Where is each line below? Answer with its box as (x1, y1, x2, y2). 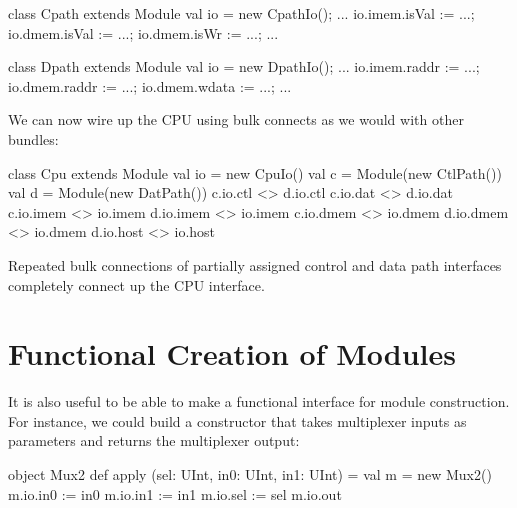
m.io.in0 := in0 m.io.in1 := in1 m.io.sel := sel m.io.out (8, 483, 342, 504)
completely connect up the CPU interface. (8, 274, 265, 295)
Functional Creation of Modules (8, 333, 456, 374)
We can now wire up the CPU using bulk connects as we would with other (8, 109, 464, 130)
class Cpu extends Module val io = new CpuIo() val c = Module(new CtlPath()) (8, 162, 502, 183)
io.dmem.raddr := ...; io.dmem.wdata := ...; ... (8, 75, 292, 96)
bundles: (8, 128, 59, 149)
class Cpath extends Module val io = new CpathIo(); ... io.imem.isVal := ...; (8, 3, 475, 23)
